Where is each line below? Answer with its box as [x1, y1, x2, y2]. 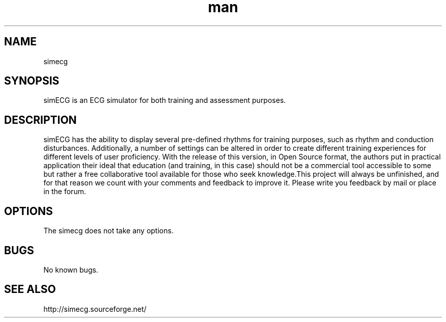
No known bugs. [43, 265, 98, 274]
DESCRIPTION [4, 113, 77, 126]
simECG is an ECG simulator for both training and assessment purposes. [43, 96, 286, 105]
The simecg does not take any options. [43, 226, 174, 235]
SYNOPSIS [4, 74, 60, 88]
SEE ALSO [4, 283, 56, 296]
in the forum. [43, 187, 86, 196]
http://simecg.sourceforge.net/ [43, 304, 147, 313]
